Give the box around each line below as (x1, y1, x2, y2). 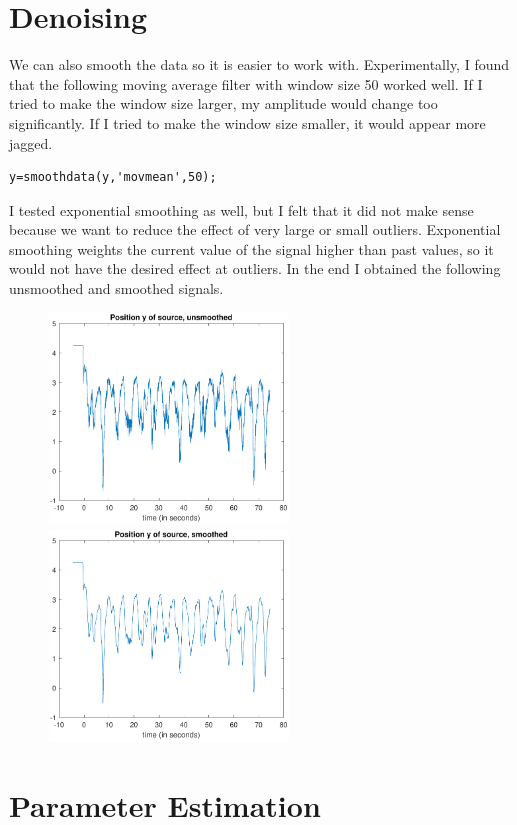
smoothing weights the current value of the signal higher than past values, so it (9, 238, 494, 259)
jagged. (9, 132, 53, 153)
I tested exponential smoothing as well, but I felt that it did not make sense (9, 199, 474, 220)
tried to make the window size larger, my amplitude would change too (9, 93, 438, 114)
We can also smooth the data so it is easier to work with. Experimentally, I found (9, 54, 510, 75)
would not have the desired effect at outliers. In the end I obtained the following (9, 258, 501, 279)
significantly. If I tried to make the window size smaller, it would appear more (9, 112, 486, 133)
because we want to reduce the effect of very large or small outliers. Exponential (9, 219, 501, 240)
